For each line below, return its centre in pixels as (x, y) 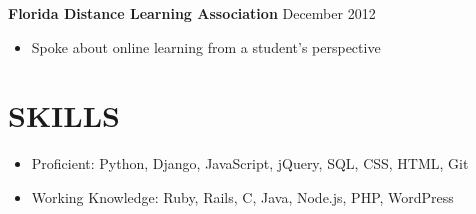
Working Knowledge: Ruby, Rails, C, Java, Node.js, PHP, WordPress (242, 196)
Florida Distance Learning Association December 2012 (192, 13)
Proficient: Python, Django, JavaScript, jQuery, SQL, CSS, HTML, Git (250, 163)
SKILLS (64, 115)
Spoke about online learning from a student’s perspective (206, 46)
